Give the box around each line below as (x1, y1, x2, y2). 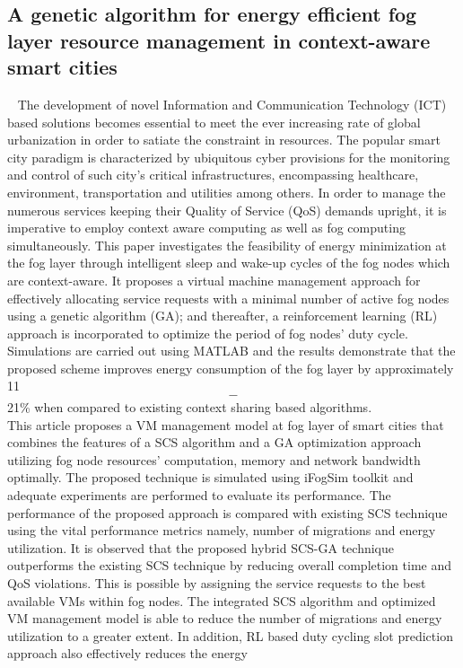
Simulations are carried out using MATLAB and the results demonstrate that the (7, 341, 456, 360)
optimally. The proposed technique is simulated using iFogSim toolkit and (7, 468, 414, 487)
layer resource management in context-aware (7, 26, 431, 54)
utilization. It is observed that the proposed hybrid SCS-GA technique (7, 538, 394, 557)
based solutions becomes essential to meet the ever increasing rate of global (7, 112, 421, 131)
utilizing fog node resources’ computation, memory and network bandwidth (7, 450, 421, 469)
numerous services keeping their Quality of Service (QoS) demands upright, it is (7, 200, 447, 219)
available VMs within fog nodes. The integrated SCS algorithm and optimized (7, 591, 436, 610)
